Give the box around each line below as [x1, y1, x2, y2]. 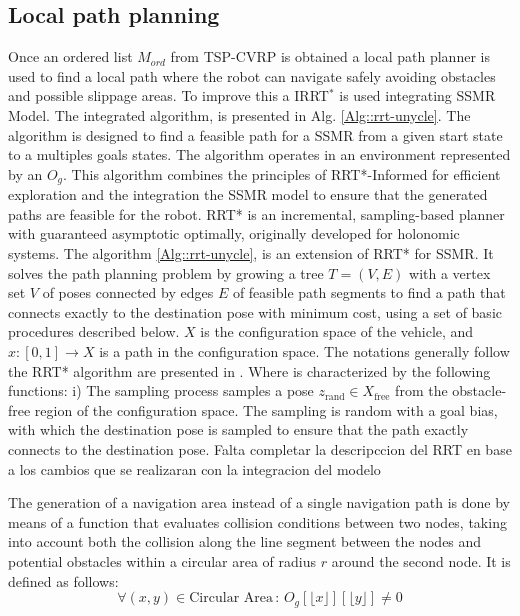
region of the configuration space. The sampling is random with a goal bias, [34, 399, 498, 420]
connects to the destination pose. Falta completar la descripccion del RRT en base [8, 438, 512, 459]
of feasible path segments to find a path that [232, 282, 506, 303]
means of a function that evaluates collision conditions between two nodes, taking [8, 511, 507, 532]
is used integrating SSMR [339, 85, 496, 106]
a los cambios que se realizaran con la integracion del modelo [8, 458, 381, 479]
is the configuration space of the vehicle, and [200, 321, 474, 342]
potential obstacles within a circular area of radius [8, 550, 317, 571]
